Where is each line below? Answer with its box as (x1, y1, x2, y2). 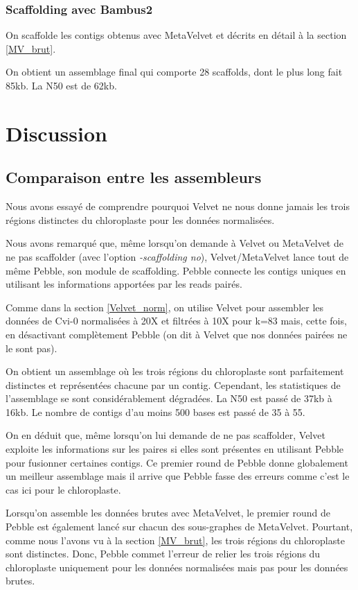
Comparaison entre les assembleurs (6, 166, 262, 188)
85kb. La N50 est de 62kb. (6, 78, 117, 92)
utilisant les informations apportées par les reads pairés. (6, 277, 242, 291)
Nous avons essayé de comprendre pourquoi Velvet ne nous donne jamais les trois (6, 199, 350, 214)
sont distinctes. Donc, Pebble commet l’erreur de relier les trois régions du (6, 546, 321, 561)
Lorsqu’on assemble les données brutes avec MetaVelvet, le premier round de (6, 505, 331, 520)
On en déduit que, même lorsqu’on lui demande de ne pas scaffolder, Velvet (6, 428, 325, 442)
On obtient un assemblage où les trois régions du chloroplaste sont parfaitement (6, 364, 344, 379)
